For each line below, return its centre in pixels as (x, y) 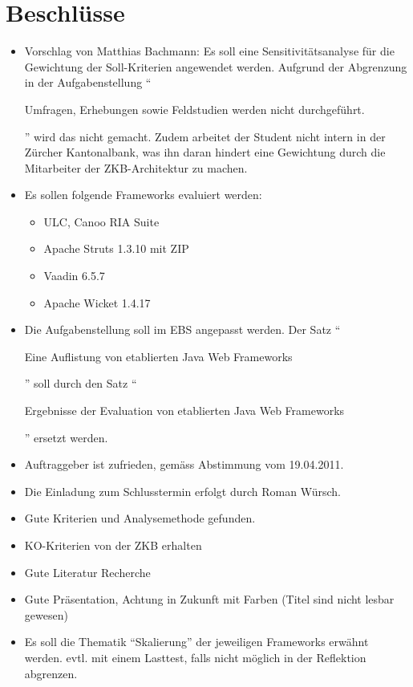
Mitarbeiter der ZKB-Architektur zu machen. (136, 167)
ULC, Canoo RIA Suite (101, 221)
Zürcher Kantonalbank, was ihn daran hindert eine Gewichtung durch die (205, 152)
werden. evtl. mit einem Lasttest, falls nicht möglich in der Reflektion (195, 657)
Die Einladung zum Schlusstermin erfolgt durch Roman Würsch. (182, 491)
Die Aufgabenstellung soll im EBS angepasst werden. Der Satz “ (182, 329)
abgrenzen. (51, 673)
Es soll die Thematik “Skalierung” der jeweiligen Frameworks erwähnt (196, 642)
